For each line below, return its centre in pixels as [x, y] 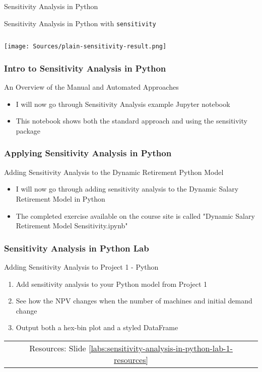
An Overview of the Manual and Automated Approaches [91, 87]
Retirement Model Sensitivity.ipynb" [72, 226]
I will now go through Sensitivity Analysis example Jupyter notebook [123, 104]
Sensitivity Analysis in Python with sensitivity [80, 23]
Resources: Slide [58, 348]
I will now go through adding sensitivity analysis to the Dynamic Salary [127, 189]
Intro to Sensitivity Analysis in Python [85, 68]
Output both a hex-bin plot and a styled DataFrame [97, 327]
